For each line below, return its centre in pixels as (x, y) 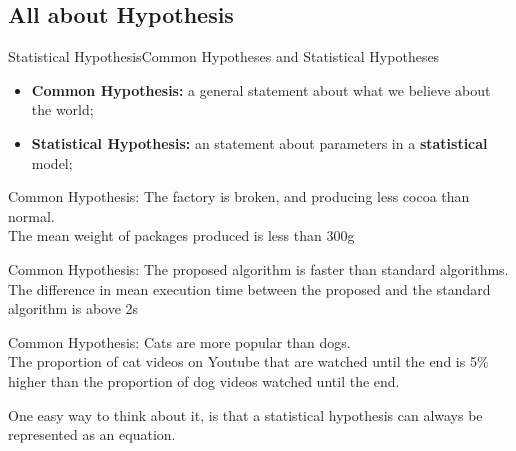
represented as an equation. (92, 434)
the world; (62, 109)
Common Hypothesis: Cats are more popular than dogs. (179, 341)
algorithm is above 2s (73, 308)
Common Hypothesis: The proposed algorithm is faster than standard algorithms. (258, 268)
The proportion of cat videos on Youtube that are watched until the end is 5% (248, 361)
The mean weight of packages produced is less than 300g (181, 235)
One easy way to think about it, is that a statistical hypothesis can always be (245, 414)
